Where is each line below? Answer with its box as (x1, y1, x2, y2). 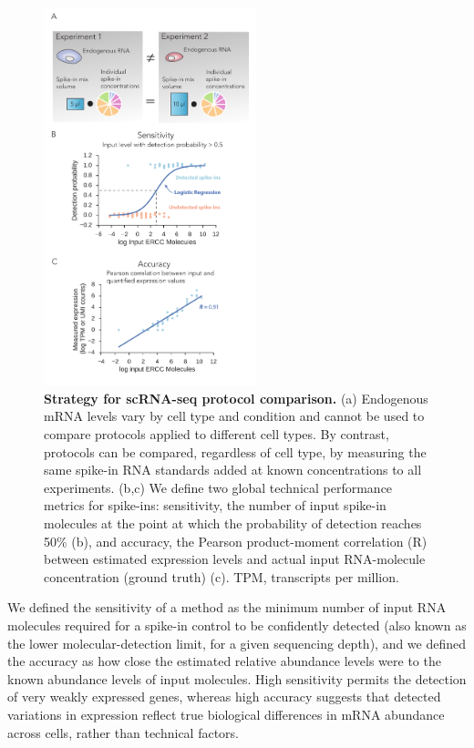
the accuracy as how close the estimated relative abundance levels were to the (7, 651, 441, 671)
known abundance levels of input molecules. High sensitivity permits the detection (7, 669, 467, 688)
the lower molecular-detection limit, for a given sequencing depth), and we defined (7, 633, 467, 652)
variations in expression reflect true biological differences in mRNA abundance (7, 704, 445, 723)
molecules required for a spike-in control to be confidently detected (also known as (7, 615, 467, 634)
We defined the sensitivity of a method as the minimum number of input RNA (7, 598, 447, 617)
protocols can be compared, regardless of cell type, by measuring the (44, 442, 427, 461)
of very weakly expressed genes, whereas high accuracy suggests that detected (7, 687, 441, 706)
